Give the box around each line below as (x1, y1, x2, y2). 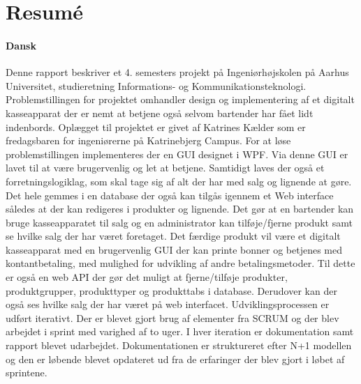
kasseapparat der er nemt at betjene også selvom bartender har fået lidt (6, 105, 314, 120)
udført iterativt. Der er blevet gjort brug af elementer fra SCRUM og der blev (6, 310, 339, 325)
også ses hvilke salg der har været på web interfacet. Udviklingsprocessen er (6, 297, 330, 312)
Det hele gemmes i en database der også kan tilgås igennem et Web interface (6, 187, 334, 202)
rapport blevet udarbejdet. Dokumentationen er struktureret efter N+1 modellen (6, 338, 352, 353)
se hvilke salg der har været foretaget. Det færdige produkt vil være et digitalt (6, 229, 341, 243)
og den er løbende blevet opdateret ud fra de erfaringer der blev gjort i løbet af (6, 351, 345, 366)
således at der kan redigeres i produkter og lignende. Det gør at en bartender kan (6, 201, 354, 216)
